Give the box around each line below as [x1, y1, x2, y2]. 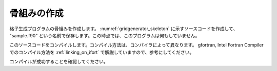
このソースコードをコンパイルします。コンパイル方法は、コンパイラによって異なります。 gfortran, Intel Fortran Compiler [9, 42, 264, 48]
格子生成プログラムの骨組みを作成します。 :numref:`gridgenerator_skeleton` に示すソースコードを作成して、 [9, 26, 238, 32]
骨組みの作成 [9, 8, 64, 19]
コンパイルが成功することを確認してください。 [9, 59, 109, 65]
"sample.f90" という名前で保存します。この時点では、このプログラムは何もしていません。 [9, 32, 200, 38]
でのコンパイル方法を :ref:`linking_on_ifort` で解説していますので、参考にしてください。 [9, 49, 194, 55]
